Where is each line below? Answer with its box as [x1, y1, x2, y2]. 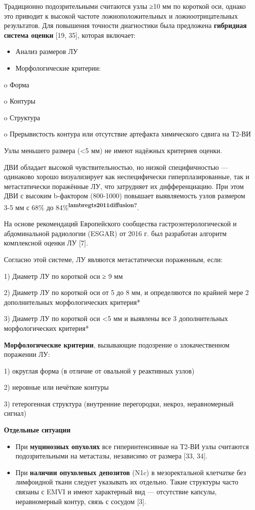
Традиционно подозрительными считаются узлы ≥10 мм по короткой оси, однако [4, 1, 246, 11]
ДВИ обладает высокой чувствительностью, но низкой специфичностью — [4, 161, 228, 172]
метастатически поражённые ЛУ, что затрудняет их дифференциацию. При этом [4, 181, 244, 191]
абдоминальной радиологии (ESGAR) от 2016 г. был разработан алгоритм [4, 228, 227, 238]
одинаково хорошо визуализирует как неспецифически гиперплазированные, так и [4, 171, 250, 182]
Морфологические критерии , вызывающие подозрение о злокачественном [4, 339, 229, 349]
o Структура [4, 112, 40, 122]
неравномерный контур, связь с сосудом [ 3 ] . [15, 496, 147, 506]
